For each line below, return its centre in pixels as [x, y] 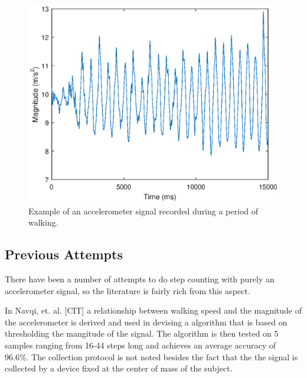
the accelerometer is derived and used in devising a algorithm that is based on [146, 322]
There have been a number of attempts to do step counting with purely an [140, 278]
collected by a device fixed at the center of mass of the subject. [119, 368]
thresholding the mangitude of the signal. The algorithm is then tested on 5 [142, 333]
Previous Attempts [64, 254]
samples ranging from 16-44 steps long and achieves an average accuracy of [140, 345]
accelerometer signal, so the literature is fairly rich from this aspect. [128, 290]
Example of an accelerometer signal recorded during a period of [143, 211]
